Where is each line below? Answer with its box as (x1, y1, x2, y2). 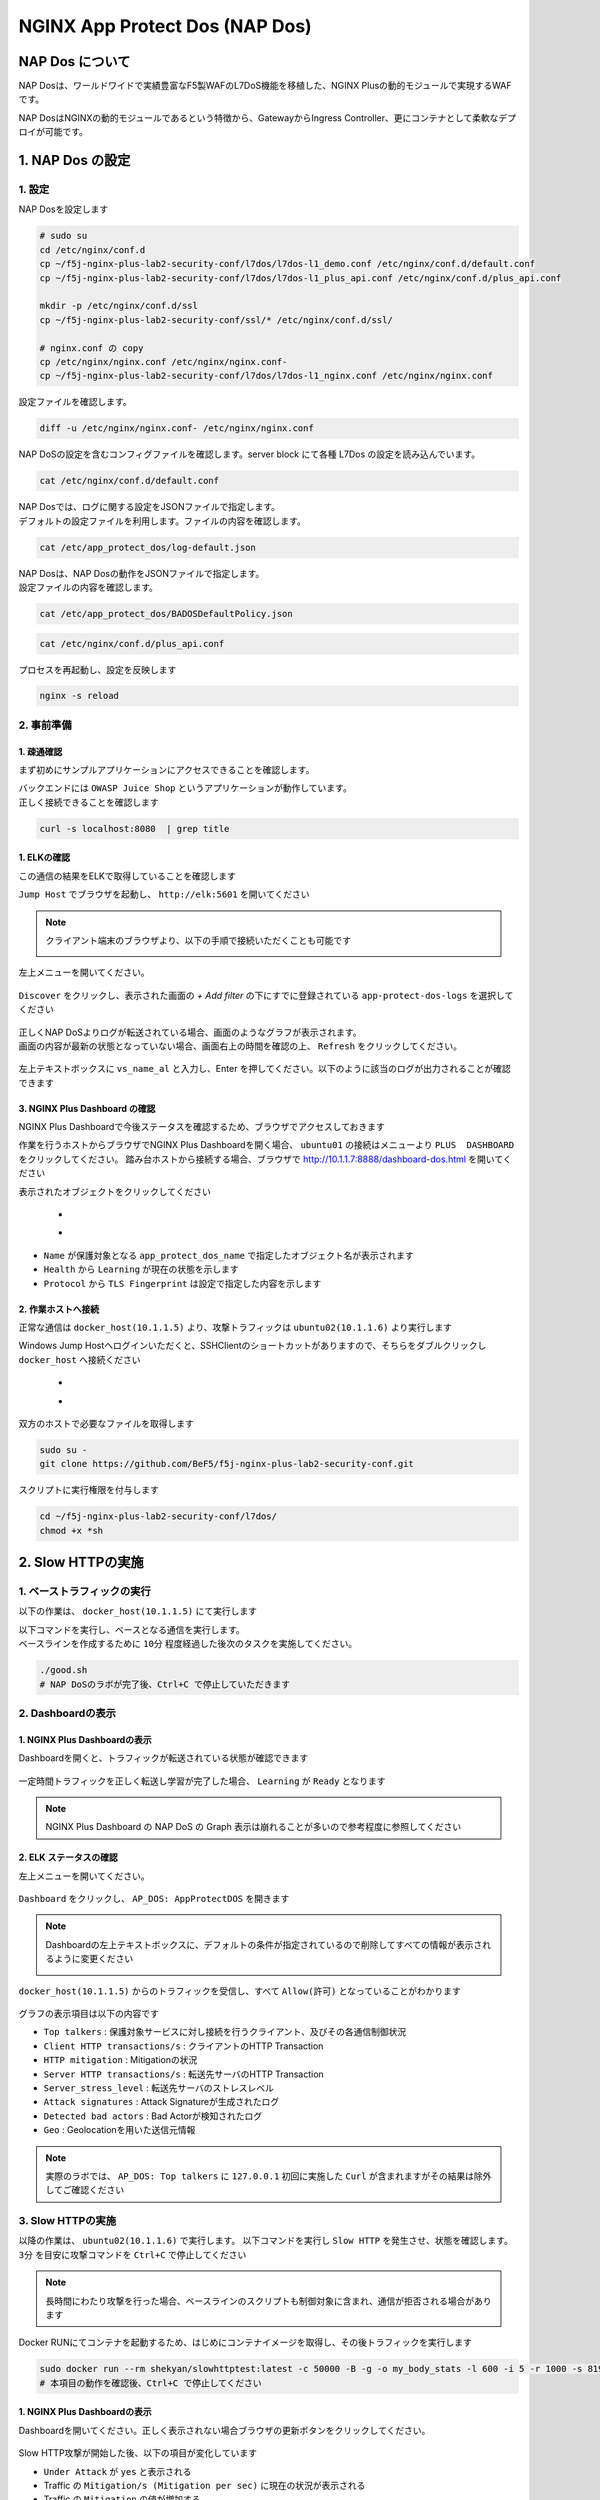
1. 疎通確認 (18, 745, 63, 757)
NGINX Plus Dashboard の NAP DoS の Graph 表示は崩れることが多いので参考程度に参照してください (45, 1821, 462, 1833)
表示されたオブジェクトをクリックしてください (18, 1185, 212, 1197)
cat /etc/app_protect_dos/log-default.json (39, 541, 257, 553)
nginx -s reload (39, 690, 120, 702)
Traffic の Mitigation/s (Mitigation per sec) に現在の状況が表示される (43, 2479, 366, 2491)
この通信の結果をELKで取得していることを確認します (18, 870, 237, 882)
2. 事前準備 (18, 718, 72, 732)
